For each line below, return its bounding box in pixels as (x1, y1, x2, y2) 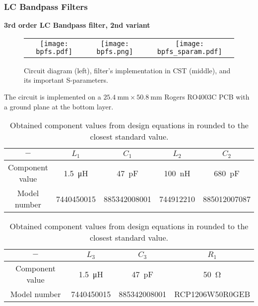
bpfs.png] (96, 47, 133, 55)
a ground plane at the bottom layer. (4, 101, 114, 111)
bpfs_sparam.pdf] (157, 47, 222, 55)
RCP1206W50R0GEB (174, 288, 250, 300)
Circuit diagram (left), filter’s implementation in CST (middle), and (24, 65, 231, 75)
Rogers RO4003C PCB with (164, 92, 250, 102)
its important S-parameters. (24, 75, 108, 85)
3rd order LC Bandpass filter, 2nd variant (4, 20, 150, 30)
